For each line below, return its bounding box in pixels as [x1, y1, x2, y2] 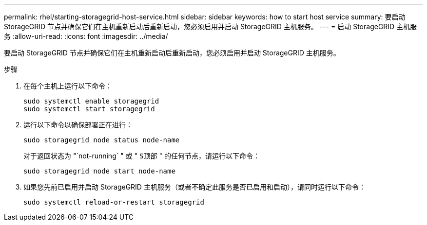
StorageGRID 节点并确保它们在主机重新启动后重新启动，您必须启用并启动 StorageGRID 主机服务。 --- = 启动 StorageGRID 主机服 [4, 22, 417, 31]
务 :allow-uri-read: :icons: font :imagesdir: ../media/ [4, 32, 168, 40]
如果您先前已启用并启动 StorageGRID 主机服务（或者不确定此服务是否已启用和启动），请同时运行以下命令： [23, 183, 366, 191]
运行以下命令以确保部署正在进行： [23, 121, 133, 129]
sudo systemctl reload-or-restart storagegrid [23, 198, 204, 206]
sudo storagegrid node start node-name [23, 167, 175, 175]
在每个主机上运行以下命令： [23, 82, 112, 90]
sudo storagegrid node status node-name [23, 136, 180, 144]
